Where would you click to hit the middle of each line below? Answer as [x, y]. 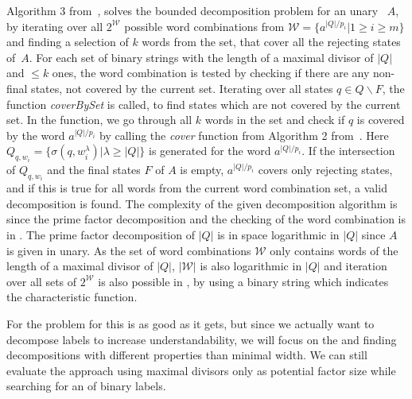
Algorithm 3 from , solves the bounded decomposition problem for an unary [192, 10]
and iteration [356, 266]
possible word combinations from [204, 26]
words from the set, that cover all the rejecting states [271, 42]
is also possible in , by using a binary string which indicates [243, 281]
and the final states [94, 169]
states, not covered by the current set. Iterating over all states [182, 88]
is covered [381, 120]
